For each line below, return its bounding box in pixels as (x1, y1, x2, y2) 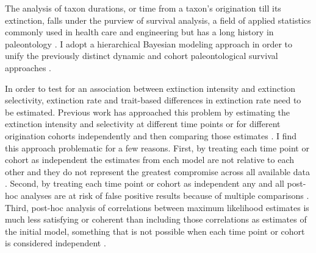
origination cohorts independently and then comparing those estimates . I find (5, 129, 297, 142)
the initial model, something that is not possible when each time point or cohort (5, 224, 305, 237)
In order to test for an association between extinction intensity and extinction (5, 81, 296, 94)
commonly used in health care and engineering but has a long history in (5, 26, 274, 38)
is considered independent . (5, 237, 106, 249)
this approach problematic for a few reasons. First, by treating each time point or (5, 141, 309, 154)
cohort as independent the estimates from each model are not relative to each (5, 153, 294, 166)
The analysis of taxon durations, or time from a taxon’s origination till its (5, 2, 281, 14)
